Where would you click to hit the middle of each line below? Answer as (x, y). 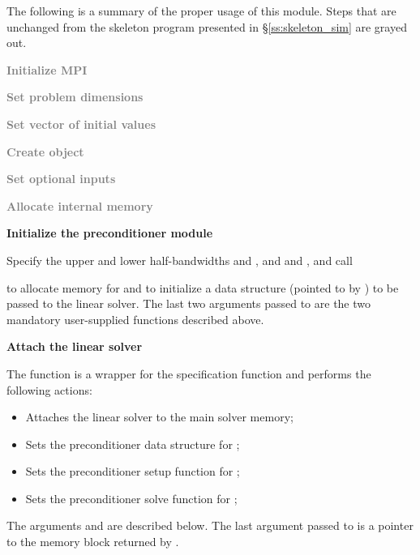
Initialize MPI (47, 69)
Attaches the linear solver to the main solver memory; (159, 417)
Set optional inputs (61, 179)
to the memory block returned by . (93, 542)
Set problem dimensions (75, 97)
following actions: (49, 389)
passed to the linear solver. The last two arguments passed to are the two (189, 303)
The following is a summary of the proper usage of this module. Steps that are (201, 11)
